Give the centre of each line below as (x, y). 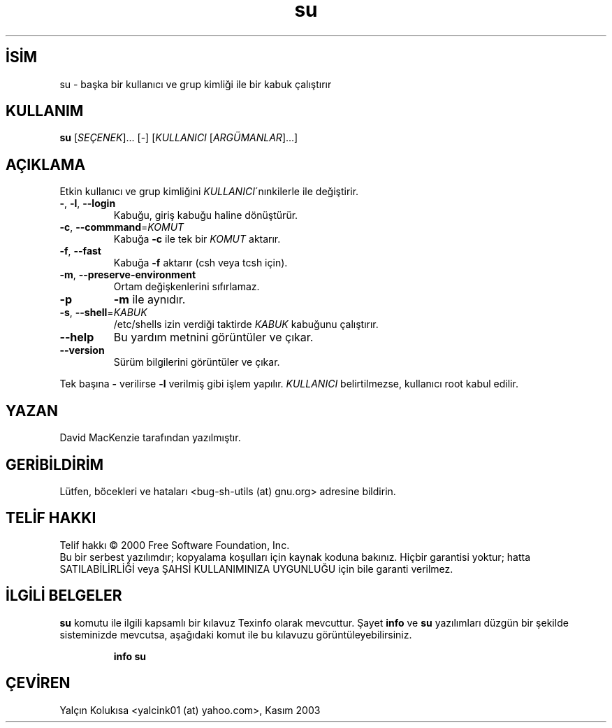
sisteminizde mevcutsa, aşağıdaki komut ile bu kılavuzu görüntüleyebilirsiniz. (236, 634)
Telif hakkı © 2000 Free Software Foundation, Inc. (175, 545)
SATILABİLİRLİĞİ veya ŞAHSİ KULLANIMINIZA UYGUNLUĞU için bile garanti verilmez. (256, 569)
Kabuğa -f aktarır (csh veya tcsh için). (201, 263)
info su (130, 656)
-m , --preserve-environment (128, 275)
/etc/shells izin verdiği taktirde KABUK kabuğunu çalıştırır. (246, 324)
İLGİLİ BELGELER (64, 596)
